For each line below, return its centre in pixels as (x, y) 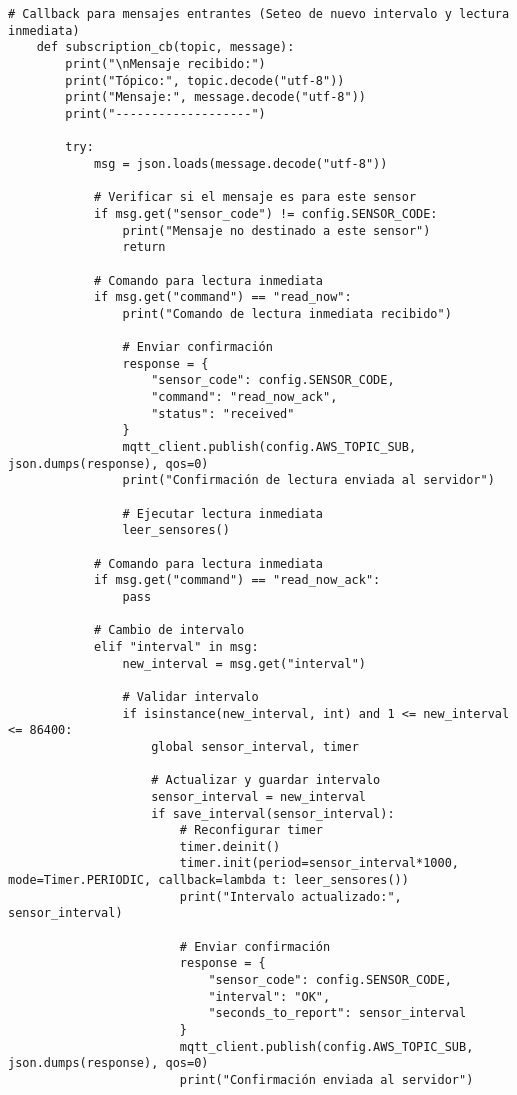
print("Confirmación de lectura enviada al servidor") (308, 480)
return (144, 247)
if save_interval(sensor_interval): (273, 813)
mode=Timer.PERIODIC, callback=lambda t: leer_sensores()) (208, 880)
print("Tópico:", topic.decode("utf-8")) (205, 80)
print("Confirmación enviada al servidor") (326, 1080)
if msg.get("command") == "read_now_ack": (237, 580)
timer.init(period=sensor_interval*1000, (319, 863)
